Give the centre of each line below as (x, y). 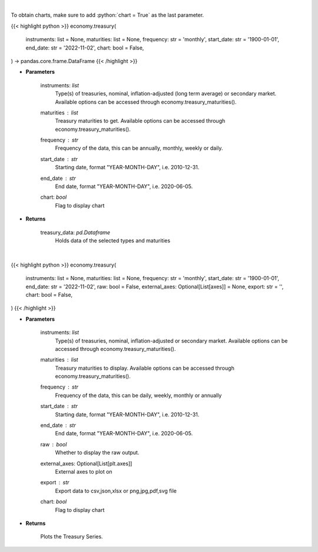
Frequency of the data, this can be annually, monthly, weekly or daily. (139, 148)
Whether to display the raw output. (97, 453)
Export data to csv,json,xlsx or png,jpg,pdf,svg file (116, 491)
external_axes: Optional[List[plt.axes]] (86, 464)
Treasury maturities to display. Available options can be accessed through (145, 368)
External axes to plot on (84, 471)
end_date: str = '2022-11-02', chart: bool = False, (85, 48)
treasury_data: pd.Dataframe (75, 232)
